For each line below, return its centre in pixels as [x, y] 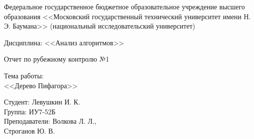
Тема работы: [24, 75]
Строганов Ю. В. [30, 130]
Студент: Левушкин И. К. [42, 102]
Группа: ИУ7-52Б [30, 111]
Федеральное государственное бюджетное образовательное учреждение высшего [125, 6]
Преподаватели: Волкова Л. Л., [50, 121]
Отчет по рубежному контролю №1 [57, 59]
